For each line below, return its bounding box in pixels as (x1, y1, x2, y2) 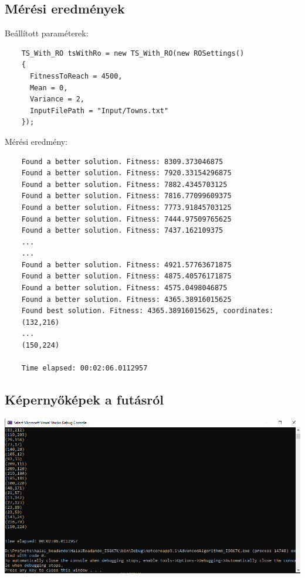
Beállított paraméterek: (5, 27, 89, 39)
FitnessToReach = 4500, (29, 72, 123, 80)
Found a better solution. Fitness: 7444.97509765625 (21, 215, 232, 223)
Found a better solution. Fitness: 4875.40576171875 (21, 272, 232, 281)
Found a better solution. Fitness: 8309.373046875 (21, 157, 223, 166)
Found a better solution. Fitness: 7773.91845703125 (21, 203, 232, 212)
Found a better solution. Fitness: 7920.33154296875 (21, 169, 232, 178)
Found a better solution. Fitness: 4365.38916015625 (21, 295, 232, 304)
